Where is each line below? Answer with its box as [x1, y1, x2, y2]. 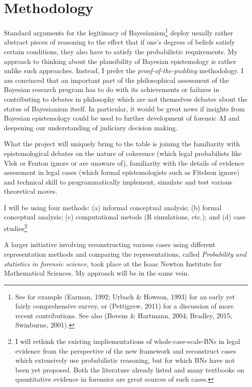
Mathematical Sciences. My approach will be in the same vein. [4, 268, 189, 278]
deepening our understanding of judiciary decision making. [4, 122, 178, 132]
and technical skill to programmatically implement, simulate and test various [4, 176, 232, 186]
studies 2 [4, 222, 27, 233]
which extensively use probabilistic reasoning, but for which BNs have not [15, 355, 235, 365]
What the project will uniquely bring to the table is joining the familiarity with [4, 139, 240, 149]
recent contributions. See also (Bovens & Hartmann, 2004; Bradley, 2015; [15, 310, 233, 320]
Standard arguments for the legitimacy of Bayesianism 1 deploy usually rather [4, 26, 233, 37]
